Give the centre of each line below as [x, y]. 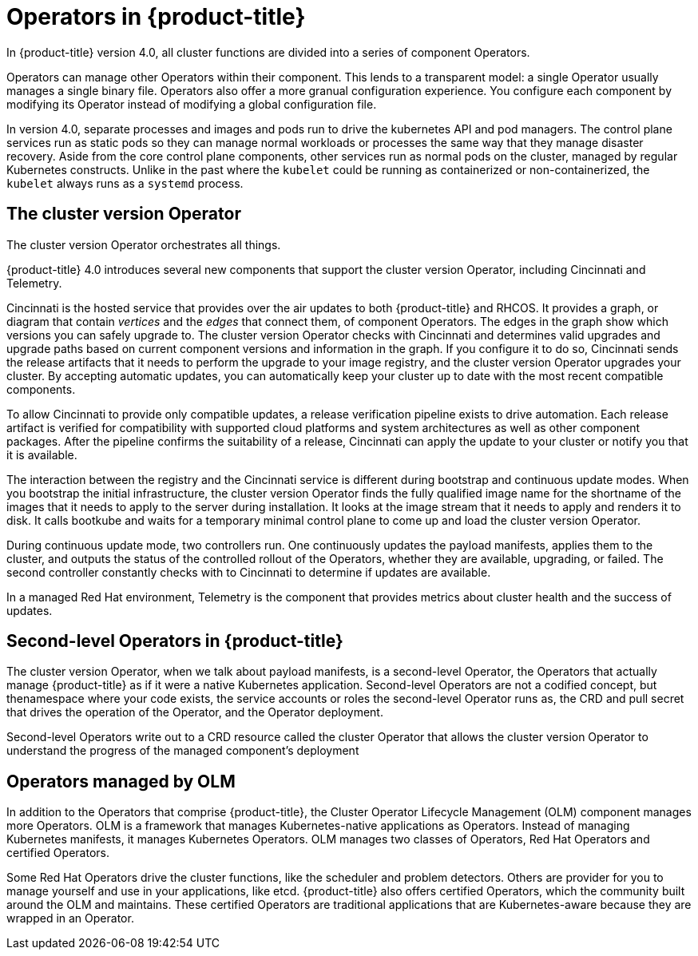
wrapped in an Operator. [70, 918]
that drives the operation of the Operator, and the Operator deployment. [195, 712]
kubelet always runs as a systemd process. [125, 183]
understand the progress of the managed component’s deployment [183, 751]
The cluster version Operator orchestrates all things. [144, 244]
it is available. [42, 454]
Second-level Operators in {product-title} [175, 641]
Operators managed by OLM [121, 781]
